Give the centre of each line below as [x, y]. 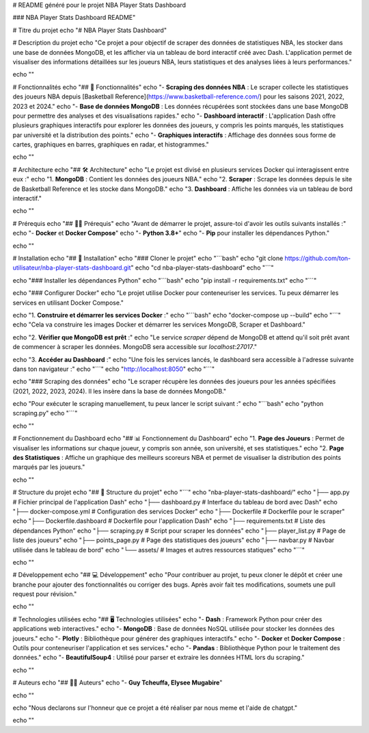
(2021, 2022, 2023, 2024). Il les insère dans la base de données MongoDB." [120, 391]
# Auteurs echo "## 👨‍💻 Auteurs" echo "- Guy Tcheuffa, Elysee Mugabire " [118, 683]
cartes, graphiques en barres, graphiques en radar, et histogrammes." [111, 144]
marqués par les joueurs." [49, 467]
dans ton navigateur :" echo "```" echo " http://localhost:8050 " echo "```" [114, 369]
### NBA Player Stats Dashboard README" [74, 18]
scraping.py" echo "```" [45, 413]
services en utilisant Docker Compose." [68, 303]
